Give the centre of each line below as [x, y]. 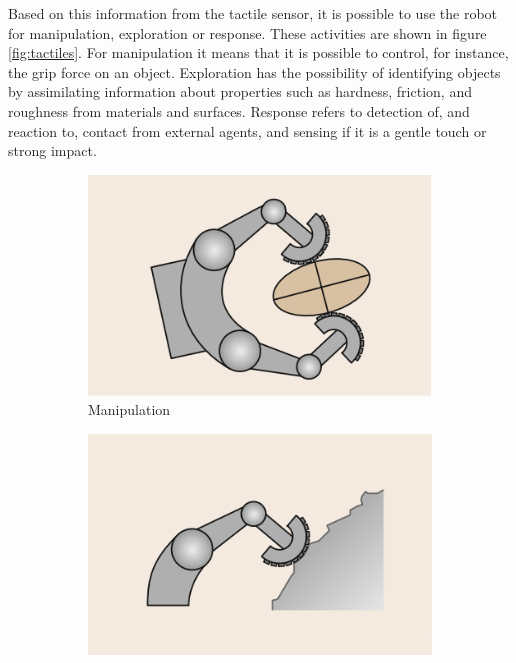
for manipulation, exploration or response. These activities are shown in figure [247, 32]
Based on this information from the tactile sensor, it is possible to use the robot [253, 13]
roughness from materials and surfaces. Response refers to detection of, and [239, 110]
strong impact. [52, 150]
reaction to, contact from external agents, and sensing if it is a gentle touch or [247, 130]
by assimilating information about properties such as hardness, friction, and [240, 91]
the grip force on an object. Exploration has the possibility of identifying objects [254, 71]
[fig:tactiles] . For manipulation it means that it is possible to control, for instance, [258, 52]
